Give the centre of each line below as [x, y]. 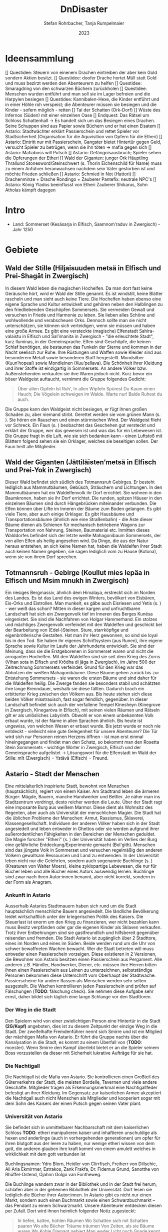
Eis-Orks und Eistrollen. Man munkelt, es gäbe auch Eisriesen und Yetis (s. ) [83, 603]
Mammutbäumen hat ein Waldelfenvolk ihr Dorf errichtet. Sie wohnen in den [83, 493]
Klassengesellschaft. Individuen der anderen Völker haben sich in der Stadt [82, 824]
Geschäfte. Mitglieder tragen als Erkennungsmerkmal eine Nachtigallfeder [81, 1087]
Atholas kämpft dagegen [30, 190]
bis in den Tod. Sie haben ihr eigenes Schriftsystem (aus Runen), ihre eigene [84, 641]
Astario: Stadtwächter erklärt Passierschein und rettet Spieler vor [72, 131]
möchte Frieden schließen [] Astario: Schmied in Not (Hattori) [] [70, 174]
